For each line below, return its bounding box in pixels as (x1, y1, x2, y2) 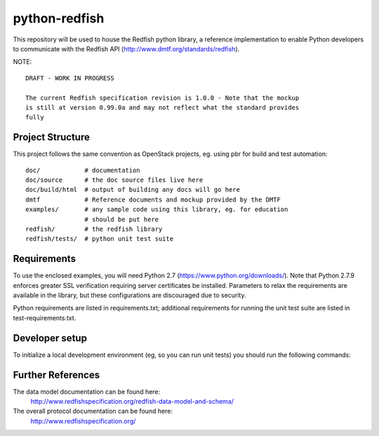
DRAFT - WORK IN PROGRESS (25, 74, 115, 82)
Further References (13, 369, 100, 381)
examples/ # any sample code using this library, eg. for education (25, 206, 288, 213)
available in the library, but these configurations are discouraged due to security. (13, 291, 246, 299)
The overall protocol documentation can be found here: (13, 407, 173, 416)
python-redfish (13, 11, 105, 26)
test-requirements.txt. (13, 313, 77, 322)
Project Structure (13, 131, 91, 143)
